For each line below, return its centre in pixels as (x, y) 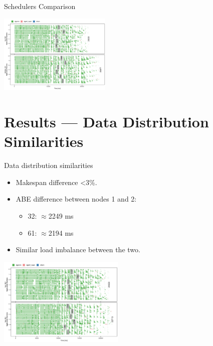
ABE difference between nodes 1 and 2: (76, 199)
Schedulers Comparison (40, 6)
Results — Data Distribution (107, 122)
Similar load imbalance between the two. (78, 249)
